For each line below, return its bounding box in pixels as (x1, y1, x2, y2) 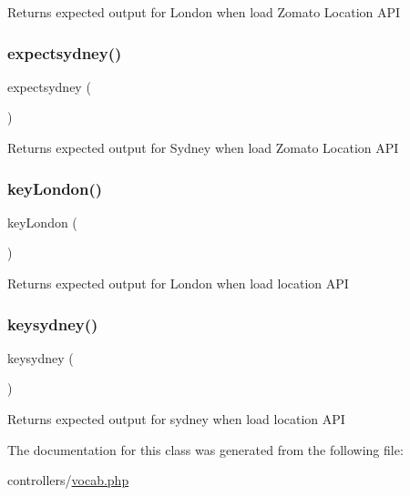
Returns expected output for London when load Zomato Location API (7, 3, 401, 21)
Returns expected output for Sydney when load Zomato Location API (7, 138, 399, 157)
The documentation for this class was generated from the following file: (7, 440, 404, 459)
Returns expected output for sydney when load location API (7, 410, 345, 428)
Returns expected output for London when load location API (7, 274, 349, 292)
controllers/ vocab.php (7, 471, 129, 490)
